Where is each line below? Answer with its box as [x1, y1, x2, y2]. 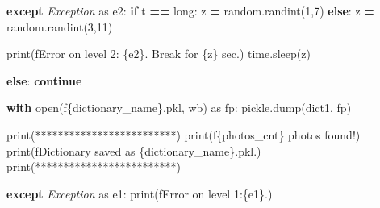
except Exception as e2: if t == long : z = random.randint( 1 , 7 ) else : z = [6, 2, 374, 19]
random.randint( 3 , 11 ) [6, 18, 113, 35]
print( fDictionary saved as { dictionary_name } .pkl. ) [6, 142, 261, 159]
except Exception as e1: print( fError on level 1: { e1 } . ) [6, 185, 273, 202]
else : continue [6, 72, 82, 89]
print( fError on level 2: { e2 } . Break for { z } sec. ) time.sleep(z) [6, 45, 311, 62]
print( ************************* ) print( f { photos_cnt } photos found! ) [6, 126, 361, 143]
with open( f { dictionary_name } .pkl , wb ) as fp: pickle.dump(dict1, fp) [6, 99, 352, 116]
